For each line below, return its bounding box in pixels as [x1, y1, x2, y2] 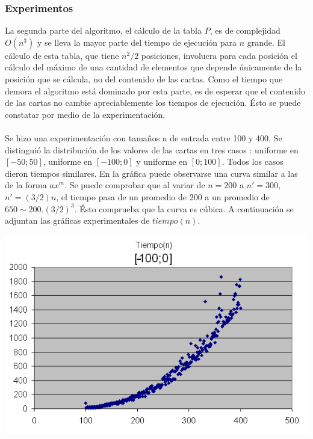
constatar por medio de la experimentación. [5, 108, 166, 120]
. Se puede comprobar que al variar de [64, 179, 205, 191]
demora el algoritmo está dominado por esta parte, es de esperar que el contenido [5, 84, 306, 97]
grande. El [247, 35, 286, 48]
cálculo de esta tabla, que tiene [5, 49, 119, 61]
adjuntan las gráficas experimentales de [5, 214, 150, 227]
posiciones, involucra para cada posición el [141, 49, 297, 61]
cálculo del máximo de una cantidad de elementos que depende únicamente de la [5, 61, 302, 73]
